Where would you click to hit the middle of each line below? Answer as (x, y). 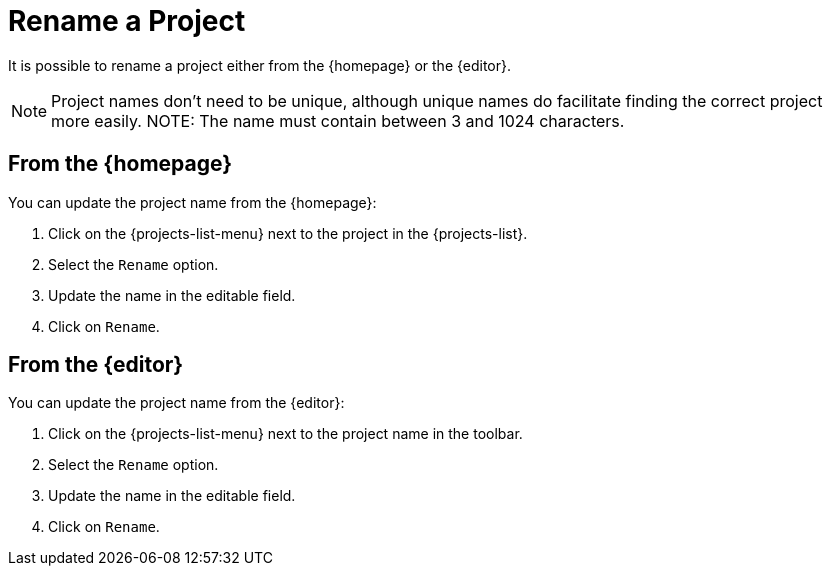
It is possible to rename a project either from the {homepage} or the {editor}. (260, 65)
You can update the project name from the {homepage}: (192, 202)
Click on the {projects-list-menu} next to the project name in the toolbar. (285, 434)
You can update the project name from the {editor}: (176, 403)
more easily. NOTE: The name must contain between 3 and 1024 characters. (338, 120)
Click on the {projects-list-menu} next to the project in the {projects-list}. (288, 233)
